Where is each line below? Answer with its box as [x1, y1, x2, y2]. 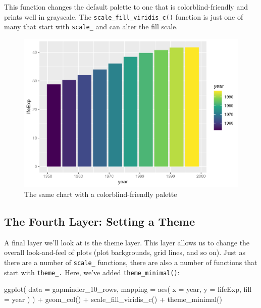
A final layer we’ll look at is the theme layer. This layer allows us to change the [4, 237, 250, 247]
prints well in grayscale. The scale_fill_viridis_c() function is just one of [4, 11, 243, 22]
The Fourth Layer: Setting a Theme [4, 214, 195, 229]
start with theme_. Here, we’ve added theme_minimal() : [4, 267, 180, 277]
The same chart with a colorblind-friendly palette [24, 189, 177, 199]
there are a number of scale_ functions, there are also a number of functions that [4, 257, 257, 268]
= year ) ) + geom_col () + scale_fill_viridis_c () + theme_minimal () [4, 293, 223, 304]
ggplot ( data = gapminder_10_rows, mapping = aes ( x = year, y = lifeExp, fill [4, 284, 252, 294]
